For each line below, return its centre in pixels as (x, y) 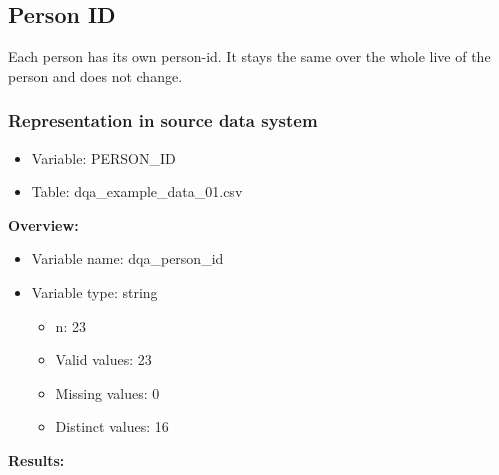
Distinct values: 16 (112, 426)
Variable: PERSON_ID (103, 157)
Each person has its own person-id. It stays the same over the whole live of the (249, 56)
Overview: (43, 224)
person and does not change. (95, 75)
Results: (36, 459)
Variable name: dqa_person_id (127, 258)
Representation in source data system (163, 120)
